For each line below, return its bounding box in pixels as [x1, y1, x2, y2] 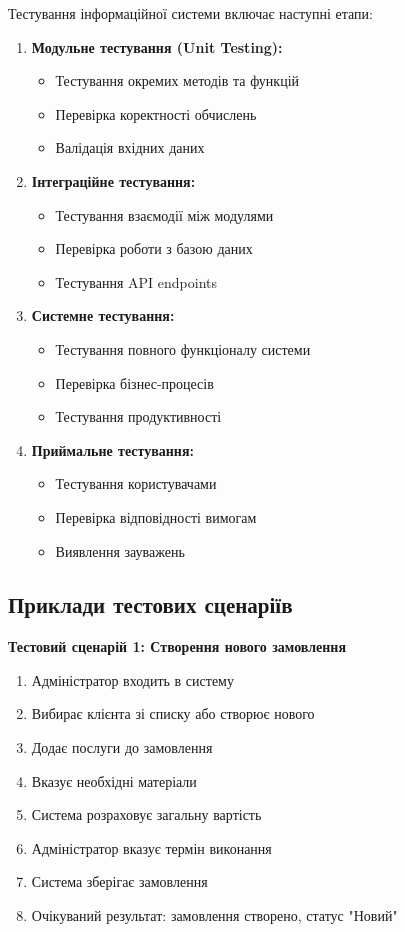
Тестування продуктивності [55, 406, 222, 427]
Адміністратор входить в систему [31, 669, 234, 690]
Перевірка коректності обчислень [55, 103, 257, 124]
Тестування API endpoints [55, 271, 218, 292]
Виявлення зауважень [55, 540, 185, 561]
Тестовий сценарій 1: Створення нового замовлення [8, 636, 347, 657]
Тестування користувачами [55, 473, 217, 494]
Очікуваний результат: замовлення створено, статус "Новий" [31, 905, 398, 926]
